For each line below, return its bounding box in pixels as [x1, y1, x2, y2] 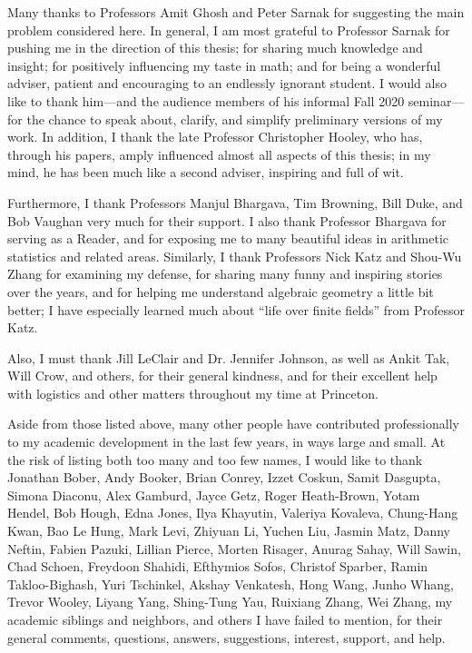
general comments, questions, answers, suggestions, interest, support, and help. [7, 628, 446, 647]
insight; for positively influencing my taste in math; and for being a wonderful [7, 55, 441, 74]
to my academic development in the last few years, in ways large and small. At [7, 432, 446, 451]
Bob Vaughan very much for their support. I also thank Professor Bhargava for [7, 211, 447, 230]
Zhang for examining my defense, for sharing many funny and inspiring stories [7, 264, 443, 283]
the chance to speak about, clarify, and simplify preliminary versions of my [26, 109, 443, 128]
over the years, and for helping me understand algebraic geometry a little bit [7, 282, 434, 301]
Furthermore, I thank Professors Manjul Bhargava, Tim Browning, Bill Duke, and [7, 193, 463, 212]
